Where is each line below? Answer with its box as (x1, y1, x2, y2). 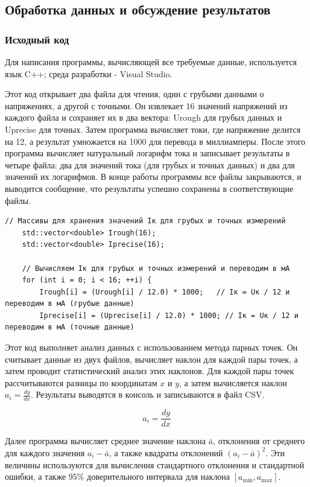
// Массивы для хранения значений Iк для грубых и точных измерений (5, 217, 286, 226)
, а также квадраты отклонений (109, 446, 223, 459)
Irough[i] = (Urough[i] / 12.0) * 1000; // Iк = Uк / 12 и (39, 287, 290, 296)
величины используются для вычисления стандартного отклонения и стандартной (5, 458, 305, 471)
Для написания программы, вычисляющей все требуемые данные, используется (5, 56, 297, 68)
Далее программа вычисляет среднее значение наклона (5, 434, 206, 447)
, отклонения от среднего (213, 434, 305, 447)
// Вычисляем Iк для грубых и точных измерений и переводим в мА (22, 264, 290, 273)
